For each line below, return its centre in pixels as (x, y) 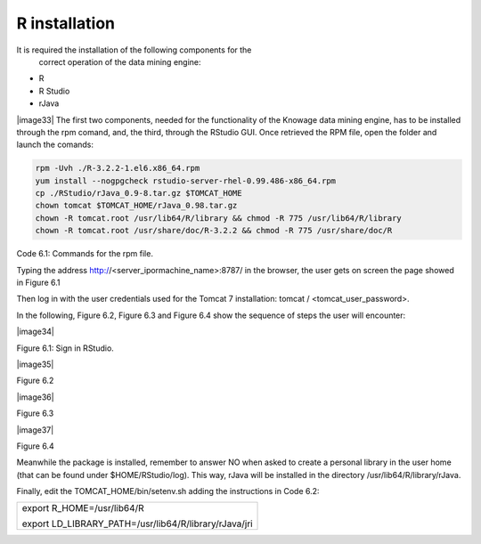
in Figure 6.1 (38, 282)
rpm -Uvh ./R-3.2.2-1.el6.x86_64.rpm (118, 168)
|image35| (35, 364)
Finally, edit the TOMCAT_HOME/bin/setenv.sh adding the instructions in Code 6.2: (168, 491)
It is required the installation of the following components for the (134, 50)
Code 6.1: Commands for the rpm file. (85, 254)
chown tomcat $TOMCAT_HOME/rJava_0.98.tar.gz (136, 206)
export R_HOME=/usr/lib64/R (83, 508)
